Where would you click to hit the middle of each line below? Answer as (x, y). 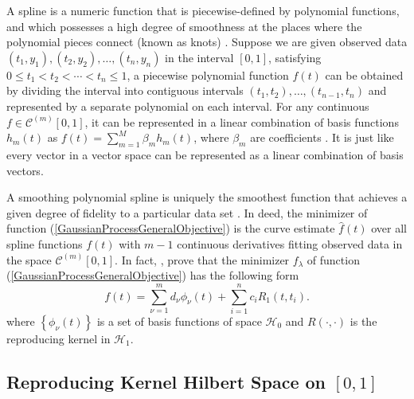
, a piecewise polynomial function (208, 74)
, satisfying (295, 57)
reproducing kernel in (59, 338)
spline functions (45, 243)
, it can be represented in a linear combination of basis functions (242, 121)
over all (389, 228)
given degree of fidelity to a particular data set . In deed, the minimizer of (187, 212)
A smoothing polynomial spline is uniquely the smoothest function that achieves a (207, 197)
